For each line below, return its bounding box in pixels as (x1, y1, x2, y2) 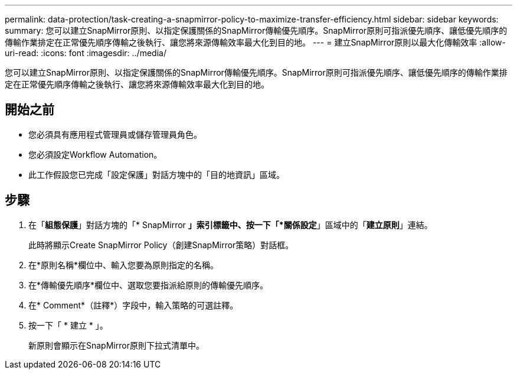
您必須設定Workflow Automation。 (28, 149, 162, 160)
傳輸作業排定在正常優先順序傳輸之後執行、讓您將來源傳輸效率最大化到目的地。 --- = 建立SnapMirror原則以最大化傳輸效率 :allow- (5, 37, 506, 47)
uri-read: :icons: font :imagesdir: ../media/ (5, 48, 166, 58)
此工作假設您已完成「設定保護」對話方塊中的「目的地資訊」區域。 (28, 169, 284, 180)
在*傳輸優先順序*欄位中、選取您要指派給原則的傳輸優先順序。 (28, 279, 269, 290)
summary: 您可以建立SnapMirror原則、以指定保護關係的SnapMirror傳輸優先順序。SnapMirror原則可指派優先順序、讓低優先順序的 (5, 25, 508, 35)
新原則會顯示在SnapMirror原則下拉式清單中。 (28, 340, 204, 350)
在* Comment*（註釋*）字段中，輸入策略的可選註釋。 (28, 300, 238, 310)
